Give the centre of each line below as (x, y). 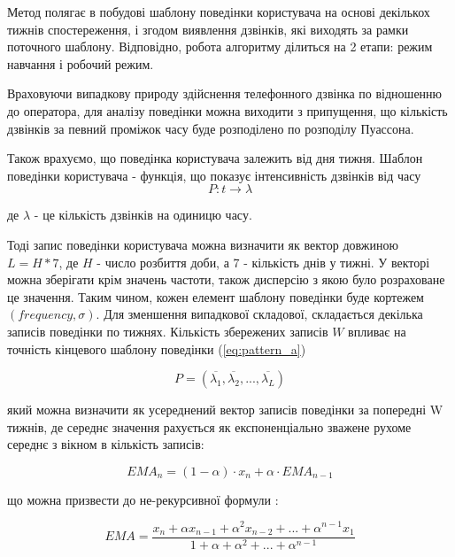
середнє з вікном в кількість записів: (106, 444)
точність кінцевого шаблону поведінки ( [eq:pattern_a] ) (157, 348)
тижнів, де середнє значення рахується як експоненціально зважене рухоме (209, 426)
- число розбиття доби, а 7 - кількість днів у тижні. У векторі (263, 262)
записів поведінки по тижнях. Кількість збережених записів (168, 331)
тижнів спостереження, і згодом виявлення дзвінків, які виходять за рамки (208, 29)
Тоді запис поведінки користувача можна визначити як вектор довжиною (203, 244)
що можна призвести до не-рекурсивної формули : (143, 499)
